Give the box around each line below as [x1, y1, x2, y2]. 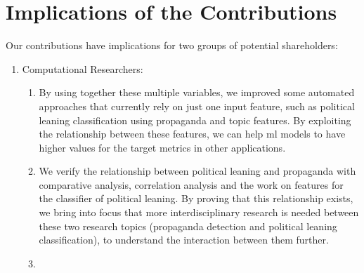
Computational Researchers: [22, 61, 143, 76]
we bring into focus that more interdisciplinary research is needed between [39, 205, 359, 220]
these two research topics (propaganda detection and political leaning [39, 218, 337, 233]
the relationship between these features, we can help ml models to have [39, 126, 346, 141]
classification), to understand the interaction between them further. [39, 232, 329, 247]
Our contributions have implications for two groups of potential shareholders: [6, 38, 338, 53]
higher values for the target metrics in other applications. [39, 140, 286, 154]
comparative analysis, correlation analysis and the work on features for [39, 177, 344, 192]
